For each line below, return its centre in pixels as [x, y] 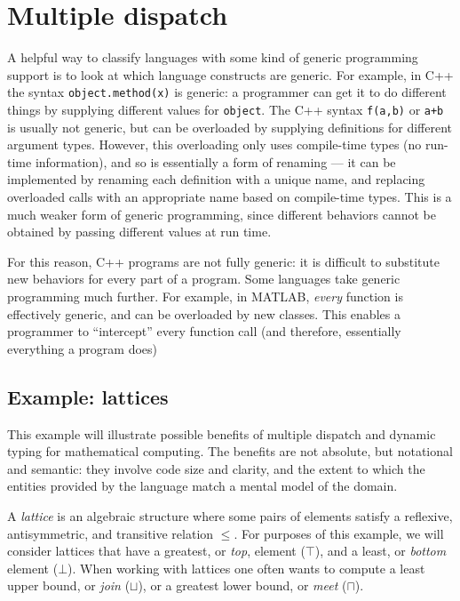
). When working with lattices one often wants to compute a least [246, 568]
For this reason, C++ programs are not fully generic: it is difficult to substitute [224, 261]
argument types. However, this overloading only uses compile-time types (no [214, 144]
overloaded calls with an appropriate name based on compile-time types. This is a [230, 196]
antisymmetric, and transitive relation [111, 533]
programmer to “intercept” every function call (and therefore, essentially [204, 331]
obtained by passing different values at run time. [139, 232]
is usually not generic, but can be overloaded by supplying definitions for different [230, 127]
